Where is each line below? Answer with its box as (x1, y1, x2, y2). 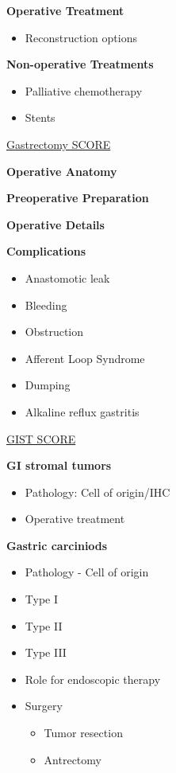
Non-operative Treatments (6, 56, 154, 72)
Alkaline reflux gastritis (25, 403, 140, 420)
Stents (25, 109, 55, 126)
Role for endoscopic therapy (25, 670, 161, 687)
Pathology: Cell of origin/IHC (25, 483, 170, 500)
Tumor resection (44, 724, 123, 741)
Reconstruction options (25, 29, 137, 45)
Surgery (25, 697, 63, 714)
